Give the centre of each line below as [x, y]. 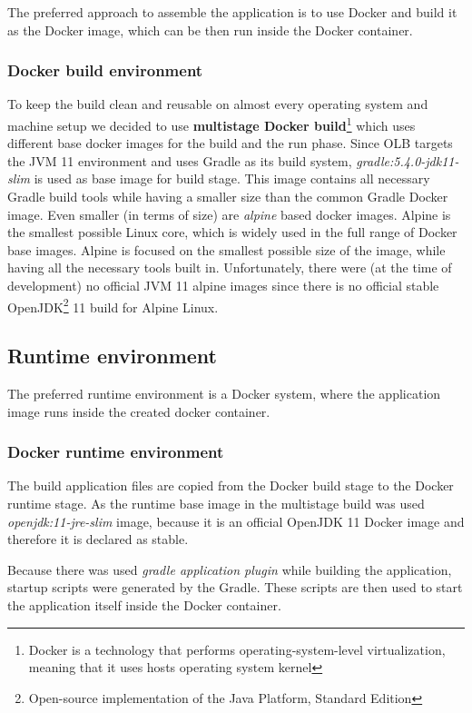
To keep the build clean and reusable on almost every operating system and [218, 104]
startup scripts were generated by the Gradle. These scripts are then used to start [235, 587]
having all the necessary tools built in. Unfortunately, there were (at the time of [230, 267]
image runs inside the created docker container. [139, 411]
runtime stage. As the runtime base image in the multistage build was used [216, 504]
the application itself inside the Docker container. [144, 605]
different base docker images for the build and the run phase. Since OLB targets [230, 143]
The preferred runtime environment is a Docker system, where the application [224, 394]
